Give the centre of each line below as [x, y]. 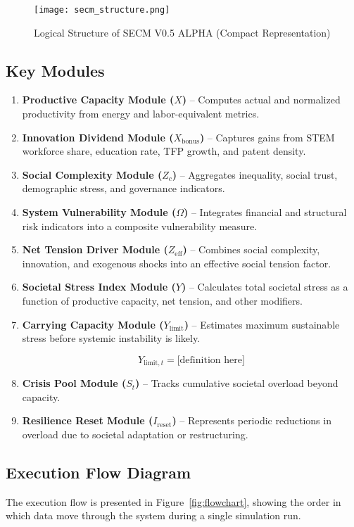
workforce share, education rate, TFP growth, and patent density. [164, 151]
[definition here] [211, 360]
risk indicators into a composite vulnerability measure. [140, 226]
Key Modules [55, 70]
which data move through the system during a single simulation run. [153, 515]
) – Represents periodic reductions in [252, 420]
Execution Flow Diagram [99, 472]
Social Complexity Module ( [92, 174]
